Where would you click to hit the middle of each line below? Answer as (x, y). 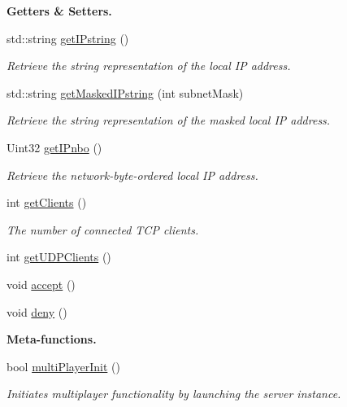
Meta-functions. (52, 339)
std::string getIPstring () (68, 38)
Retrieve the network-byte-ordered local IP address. (132, 175)
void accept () (41, 284)
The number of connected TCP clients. (103, 229)
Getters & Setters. (59, 11)
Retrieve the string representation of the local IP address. (149, 66)
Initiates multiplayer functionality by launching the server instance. (174, 394)
